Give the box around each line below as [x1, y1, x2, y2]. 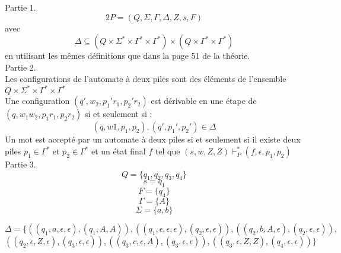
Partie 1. [5, 1, 36, 13]
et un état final [91, 145, 146, 157]
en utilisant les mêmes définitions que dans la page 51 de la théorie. [5, 49, 250, 62]
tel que [155, 145, 180, 157]
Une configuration [5, 94, 70, 107]
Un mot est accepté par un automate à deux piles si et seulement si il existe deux [5, 133, 301, 146]
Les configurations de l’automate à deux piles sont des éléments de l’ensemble [5, 72, 286, 85]
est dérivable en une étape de [151, 94, 257, 107]
